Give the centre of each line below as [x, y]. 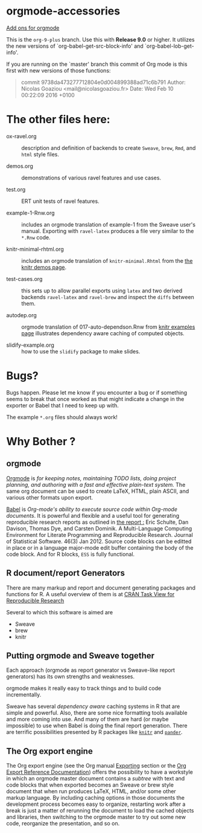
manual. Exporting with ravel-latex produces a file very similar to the [108, 231]
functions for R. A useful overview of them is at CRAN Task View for [90, 594]
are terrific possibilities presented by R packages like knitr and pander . [94, 732]
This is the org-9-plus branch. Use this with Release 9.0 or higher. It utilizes [100, 39]
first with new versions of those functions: [58, 70]
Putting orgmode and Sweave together [80, 656]
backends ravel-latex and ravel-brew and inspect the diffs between [108, 297]
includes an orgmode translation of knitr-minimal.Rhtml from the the [107, 260]
